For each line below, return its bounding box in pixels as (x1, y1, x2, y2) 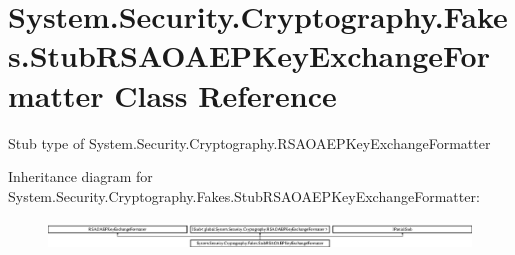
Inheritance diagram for (8, 166, 153, 187)
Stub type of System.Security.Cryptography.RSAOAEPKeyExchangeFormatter (8, 132, 491, 153)
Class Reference (114, 74, 337, 115)
